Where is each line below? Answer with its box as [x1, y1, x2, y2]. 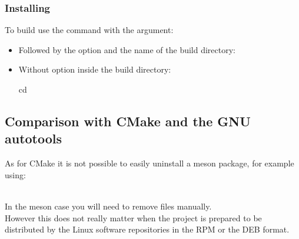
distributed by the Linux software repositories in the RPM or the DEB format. [5, 223, 290, 235]
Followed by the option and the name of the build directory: [18, 43, 235, 55]
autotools [5, 129, 62, 148]
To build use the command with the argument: [5, 24, 174, 36]
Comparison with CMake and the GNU [5, 112, 251, 130]
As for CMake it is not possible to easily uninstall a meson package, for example [5, 157, 294, 169]
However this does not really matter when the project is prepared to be [5, 211, 262, 224]
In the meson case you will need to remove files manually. [5, 199, 212, 212]
